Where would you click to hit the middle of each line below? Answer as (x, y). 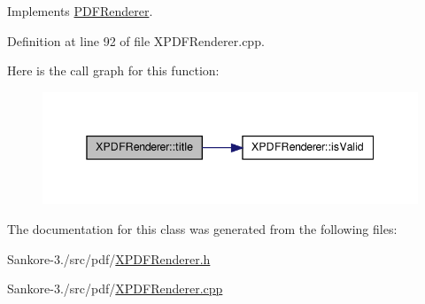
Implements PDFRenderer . (80, 11)
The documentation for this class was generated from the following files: (202, 229)
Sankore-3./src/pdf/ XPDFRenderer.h (109, 258)
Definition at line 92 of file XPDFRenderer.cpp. (136, 40)
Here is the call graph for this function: (113, 70)
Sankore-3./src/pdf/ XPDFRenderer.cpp (115, 288)
